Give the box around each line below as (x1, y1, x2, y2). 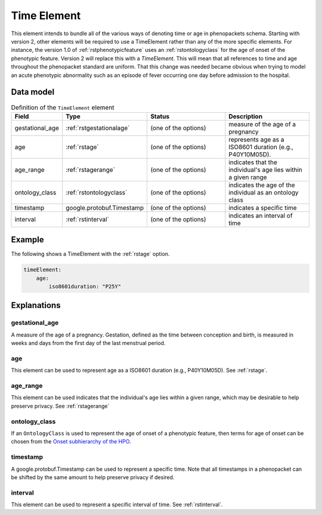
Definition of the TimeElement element (11, 103, 114, 112)
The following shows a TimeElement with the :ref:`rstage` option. (11, 251, 170, 258)
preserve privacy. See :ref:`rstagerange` (11, 402, 110, 409)
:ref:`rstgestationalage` (66, 124, 130, 132)
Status (150, 112, 170, 121)
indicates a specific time (228, 203, 298, 212)
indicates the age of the (228, 181, 295, 189)
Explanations (11, 300, 61, 310)
